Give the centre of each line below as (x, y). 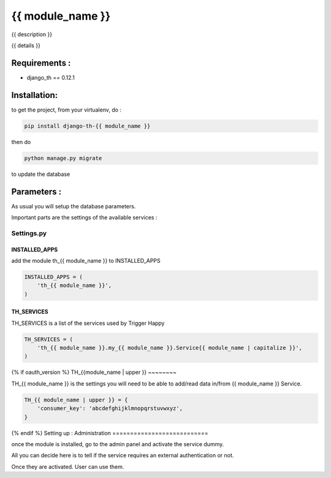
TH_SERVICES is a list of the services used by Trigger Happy (88, 323)
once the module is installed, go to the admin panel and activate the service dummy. (118, 444)
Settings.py (29, 233)
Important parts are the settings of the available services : (84, 217)
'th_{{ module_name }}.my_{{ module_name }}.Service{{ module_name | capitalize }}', (170, 348)
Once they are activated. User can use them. (68, 466)
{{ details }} (26, 45)
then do (21, 142)
